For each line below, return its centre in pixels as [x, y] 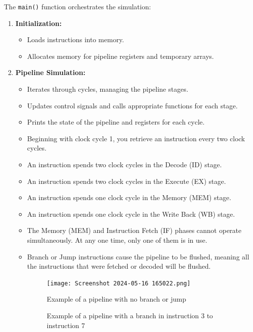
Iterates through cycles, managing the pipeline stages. [108, 89]
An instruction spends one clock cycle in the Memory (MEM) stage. [129, 197]
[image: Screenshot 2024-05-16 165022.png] [119, 283]
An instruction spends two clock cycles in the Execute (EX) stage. [126, 181]
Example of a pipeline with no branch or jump [116, 299]
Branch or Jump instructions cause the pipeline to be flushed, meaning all [138, 256]
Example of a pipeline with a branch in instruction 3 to [130, 315]
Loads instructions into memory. [76, 39]
